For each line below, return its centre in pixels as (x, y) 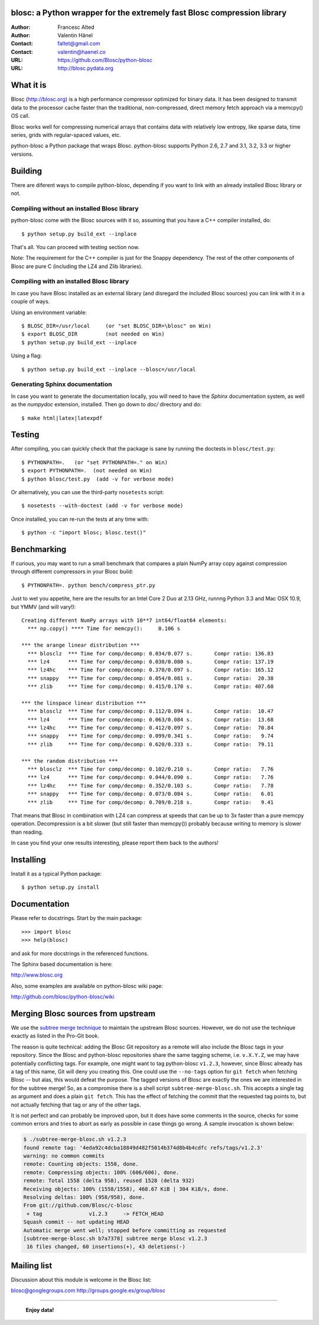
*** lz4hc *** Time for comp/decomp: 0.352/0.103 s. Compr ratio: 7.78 (151, 786)
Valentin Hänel (75, 35)
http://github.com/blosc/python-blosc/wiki (63, 997)
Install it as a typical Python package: (56, 874)
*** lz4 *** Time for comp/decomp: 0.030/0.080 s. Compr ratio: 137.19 (151, 662)
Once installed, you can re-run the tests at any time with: (80, 519)
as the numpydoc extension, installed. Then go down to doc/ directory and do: (106, 404)
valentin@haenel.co (82, 52)
